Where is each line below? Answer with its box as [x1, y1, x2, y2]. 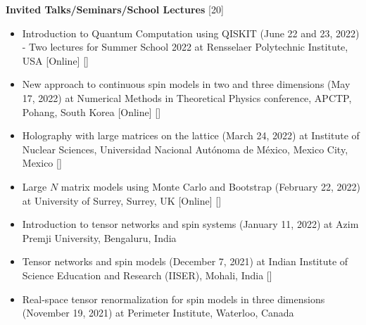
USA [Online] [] [22, 53, 89, 68]
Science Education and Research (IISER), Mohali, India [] [22, 267, 272, 282]
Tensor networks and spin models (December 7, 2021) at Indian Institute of [22, 254, 348, 269]
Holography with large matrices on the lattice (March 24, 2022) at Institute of [22, 128, 360, 143]
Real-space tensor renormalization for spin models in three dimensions [22, 291, 325, 306]
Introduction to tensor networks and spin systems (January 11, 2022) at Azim [22, 217, 359, 231]
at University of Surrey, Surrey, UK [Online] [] [22, 193, 222, 208]
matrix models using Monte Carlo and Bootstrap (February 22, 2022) [61, 179, 360, 193]
